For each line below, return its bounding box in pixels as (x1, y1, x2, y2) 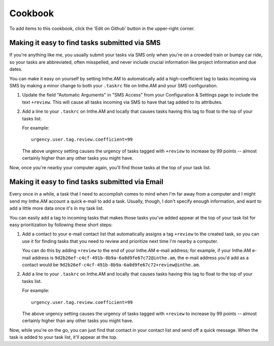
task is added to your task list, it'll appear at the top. (9, 334, 118, 340)
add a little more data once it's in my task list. (9, 205, 104, 211)
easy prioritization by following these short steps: (9, 222, 113, 228)
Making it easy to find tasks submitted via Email (9, 178, 163, 186)
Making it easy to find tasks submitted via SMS (9, 39, 161, 47)
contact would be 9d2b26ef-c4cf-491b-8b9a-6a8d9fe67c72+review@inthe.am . (22, 262, 200, 268)
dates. (9, 66, 23, 72)
